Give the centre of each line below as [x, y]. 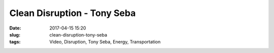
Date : [15, 28]
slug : [15, 34]
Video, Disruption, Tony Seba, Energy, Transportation [105, 42]
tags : [15, 42]
